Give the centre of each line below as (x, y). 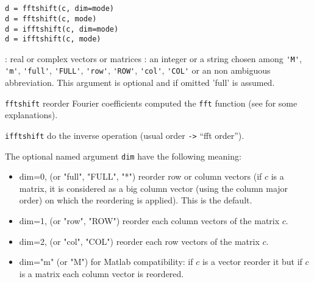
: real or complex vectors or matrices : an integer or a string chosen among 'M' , (153, 58)
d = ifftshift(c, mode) (53, 39)
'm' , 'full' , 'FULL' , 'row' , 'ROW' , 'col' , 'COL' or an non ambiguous (138, 70)
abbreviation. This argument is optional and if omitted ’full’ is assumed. (140, 83)
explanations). (31, 115)
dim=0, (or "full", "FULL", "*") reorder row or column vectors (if (141, 176)
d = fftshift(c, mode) (51, 19)
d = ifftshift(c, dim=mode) (62, 29)
